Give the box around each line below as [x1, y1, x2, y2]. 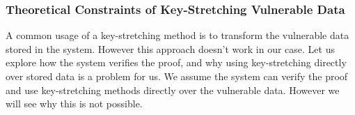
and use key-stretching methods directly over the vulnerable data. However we [6, 82, 340, 97]
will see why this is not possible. [6, 96, 143, 111]
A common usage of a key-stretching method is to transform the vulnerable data [6, 28, 349, 43]
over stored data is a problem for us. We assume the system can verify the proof [6, 69, 348, 83]
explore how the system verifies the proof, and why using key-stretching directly [6, 55, 347, 70]
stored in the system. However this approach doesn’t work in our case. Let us [6, 41, 335, 56]
